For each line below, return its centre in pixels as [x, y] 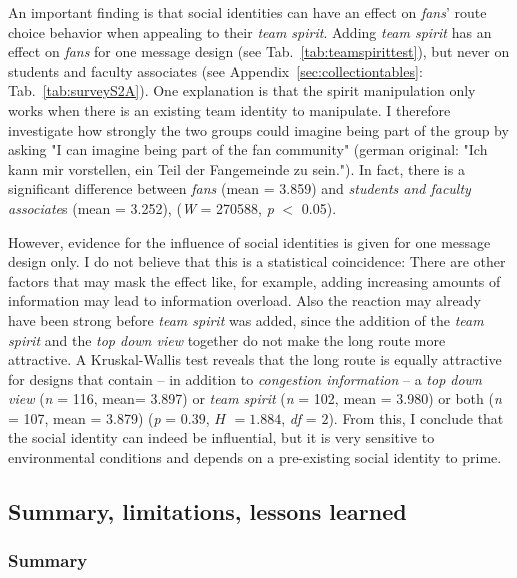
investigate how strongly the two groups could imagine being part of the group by [258, 129]
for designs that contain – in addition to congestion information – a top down [245, 378]
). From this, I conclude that [416, 417]
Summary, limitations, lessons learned [207, 511]
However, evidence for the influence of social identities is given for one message [249, 241]
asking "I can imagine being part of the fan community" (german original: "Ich [248, 149]
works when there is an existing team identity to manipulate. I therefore [229, 109]
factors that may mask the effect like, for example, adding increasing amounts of [254, 280]
